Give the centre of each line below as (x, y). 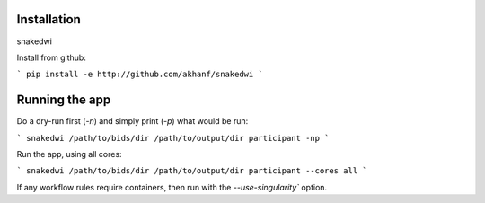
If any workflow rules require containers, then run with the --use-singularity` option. (172, 187)
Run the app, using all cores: (69, 154)
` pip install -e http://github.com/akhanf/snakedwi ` (140, 75)
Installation (48, 19)
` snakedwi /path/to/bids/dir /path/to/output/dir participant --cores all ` (192, 171)
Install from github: (52, 57)
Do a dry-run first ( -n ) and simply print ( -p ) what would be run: (132, 121)
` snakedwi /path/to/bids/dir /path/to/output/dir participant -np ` (173, 138)
